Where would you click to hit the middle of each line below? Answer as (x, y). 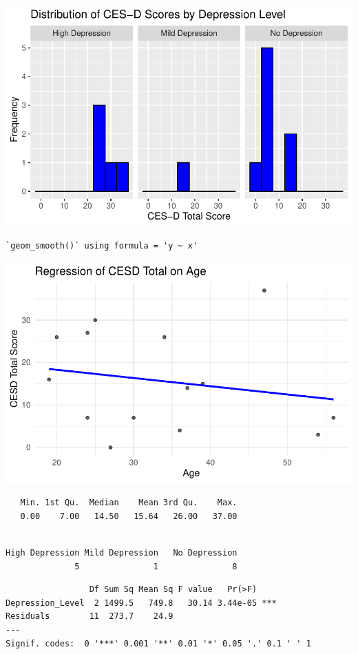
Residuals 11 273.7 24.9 (89, 616)
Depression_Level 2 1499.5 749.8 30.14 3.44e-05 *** (141, 603)
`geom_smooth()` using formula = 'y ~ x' (102, 246)
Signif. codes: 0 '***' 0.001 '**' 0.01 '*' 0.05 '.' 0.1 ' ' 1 (158, 643)
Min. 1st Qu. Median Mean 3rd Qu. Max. (129, 503)
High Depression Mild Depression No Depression (122, 553)
